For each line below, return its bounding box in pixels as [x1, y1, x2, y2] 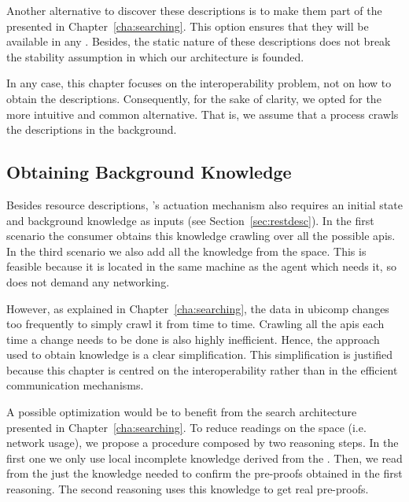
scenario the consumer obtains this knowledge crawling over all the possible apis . [6, 227, 396, 244]
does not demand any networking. [6, 273, 170, 290]
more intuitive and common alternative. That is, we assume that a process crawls [6, 105, 399, 122]
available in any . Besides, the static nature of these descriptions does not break [6, 33, 391, 50]
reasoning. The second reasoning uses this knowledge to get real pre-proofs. [6, 481, 369, 497]
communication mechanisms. [6, 377, 144, 393]
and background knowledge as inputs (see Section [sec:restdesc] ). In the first [6, 212, 374, 228]
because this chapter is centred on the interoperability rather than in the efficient [6, 361, 398, 378]
